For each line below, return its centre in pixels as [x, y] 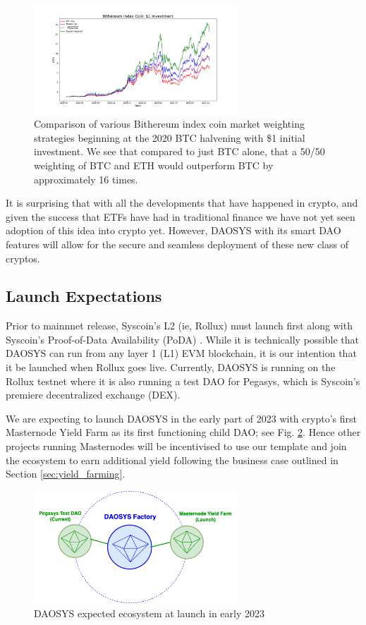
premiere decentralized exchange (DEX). [93, 395]
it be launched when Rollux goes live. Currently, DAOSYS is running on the [171, 367]
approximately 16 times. [86, 179]
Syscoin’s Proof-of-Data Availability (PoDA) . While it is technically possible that [182, 339]
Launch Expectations [84, 296]
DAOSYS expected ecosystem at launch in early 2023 [150, 613]
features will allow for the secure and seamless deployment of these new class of [177, 244]
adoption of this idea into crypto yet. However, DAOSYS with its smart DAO [173, 230]
